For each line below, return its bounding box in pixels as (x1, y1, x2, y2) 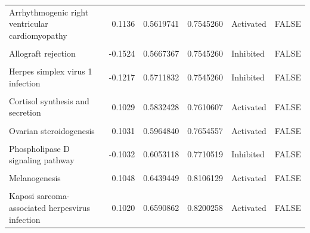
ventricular (9, 17, 48, 30)
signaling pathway (9, 154, 75, 166)
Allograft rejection (9, 47, 76, 60)
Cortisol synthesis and (9, 94, 89, 107)
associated (9, 201, 46, 213)
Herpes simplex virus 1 (9, 65, 92, 77)
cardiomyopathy (9, 29, 67, 41)
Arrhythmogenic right (9, 5, 89, 18)
